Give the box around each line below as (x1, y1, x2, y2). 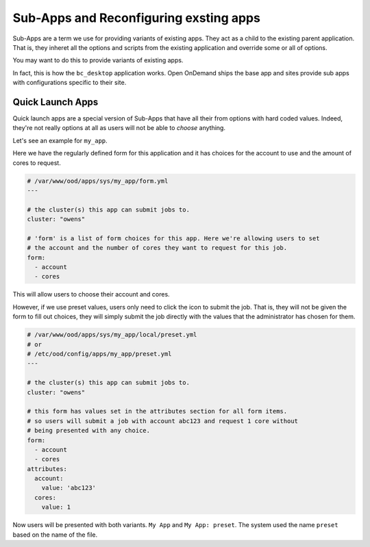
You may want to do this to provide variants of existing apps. (12, 56, 184, 64)
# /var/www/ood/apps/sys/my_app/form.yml (27, 177, 169, 185)
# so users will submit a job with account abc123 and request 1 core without (27, 417, 298, 424)
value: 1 (41, 503, 71, 511)
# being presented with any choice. (27, 427, 151, 435)
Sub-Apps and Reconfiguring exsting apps (12, 10, 260, 25)
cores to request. (12, 158, 61, 167)
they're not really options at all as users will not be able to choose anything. (12, 124, 226, 132)
